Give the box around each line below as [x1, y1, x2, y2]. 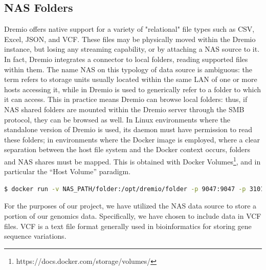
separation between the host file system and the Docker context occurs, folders [4, 144, 251, 155]
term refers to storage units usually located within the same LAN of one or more [4, 74, 257, 85]
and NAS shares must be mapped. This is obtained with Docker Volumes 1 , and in [4, 154, 261, 167]
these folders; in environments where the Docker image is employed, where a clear [4, 134, 260, 144]
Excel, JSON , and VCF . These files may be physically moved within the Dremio [4, 33, 256, 44]
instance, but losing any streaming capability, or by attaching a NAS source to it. [4, 44, 260, 54]
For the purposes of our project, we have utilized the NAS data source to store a [4, 200, 257, 211]
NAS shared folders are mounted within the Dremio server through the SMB [4, 103, 245, 114]
